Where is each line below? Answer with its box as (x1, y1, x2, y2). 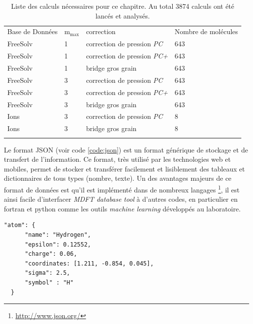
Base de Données (7, 26, 58, 37)
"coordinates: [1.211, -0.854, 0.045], (24, 260, 154, 267)
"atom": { (4, 222, 36, 229)
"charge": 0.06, (24, 250, 77, 258)
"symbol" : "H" (24, 279, 74, 286)
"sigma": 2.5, (24, 269, 71, 277)
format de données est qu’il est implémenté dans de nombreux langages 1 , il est (4, 183, 240, 194)
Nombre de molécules (175, 26, 238, 37)
